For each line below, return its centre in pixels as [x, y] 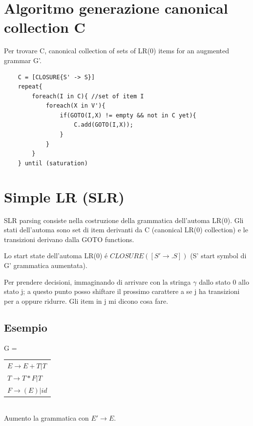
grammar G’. [23, 60]
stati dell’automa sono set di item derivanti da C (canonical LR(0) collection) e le [126, 230]
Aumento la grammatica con [46, 418]
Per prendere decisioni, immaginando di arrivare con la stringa [97, 281]
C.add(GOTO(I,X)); [104, 125]
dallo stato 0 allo [224, 281]
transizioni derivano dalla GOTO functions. [69, 239]
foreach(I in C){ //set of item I [88, 96]
